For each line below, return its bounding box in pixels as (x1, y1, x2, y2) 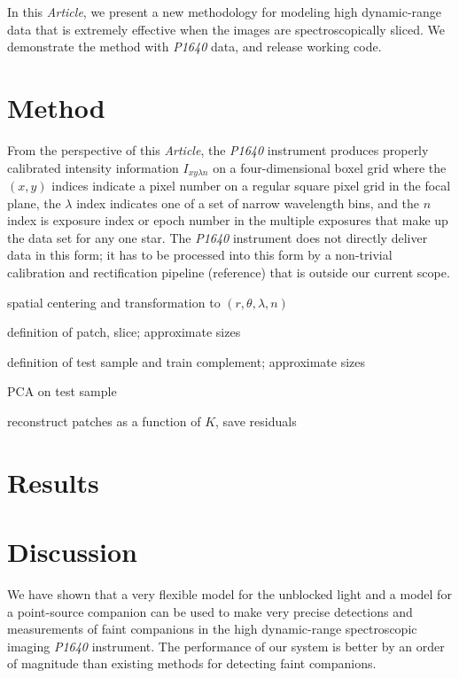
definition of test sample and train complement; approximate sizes (7, 352, 366, 370)
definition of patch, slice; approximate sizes (7, 323, 241, 341)
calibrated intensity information (7, 158, 179, 176)
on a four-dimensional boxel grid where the (213, 158, 447, 176)
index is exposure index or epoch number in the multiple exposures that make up (7, 211, 448, 230)
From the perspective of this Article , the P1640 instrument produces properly (7, 140, 429, 159)
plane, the (7, 193, 61, 212)
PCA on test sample (7, 382, 117, 401)
